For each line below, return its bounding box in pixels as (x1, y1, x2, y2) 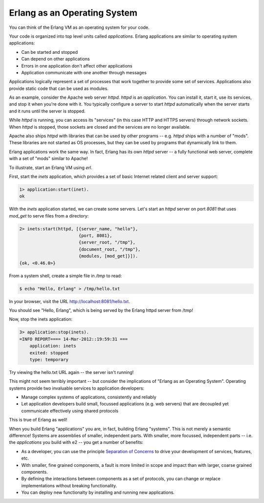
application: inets (29, 343, 77, 349)
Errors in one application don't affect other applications (21, 63, 132, 68)
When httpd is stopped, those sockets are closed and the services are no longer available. (9, 124, 191, 130)
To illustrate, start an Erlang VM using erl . (9, 164, 92, 171)
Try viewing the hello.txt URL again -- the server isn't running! (9, 369, 134, 375)
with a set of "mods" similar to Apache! (9, 155, 88, 161)
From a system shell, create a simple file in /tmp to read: (9, 273, 122, 279)
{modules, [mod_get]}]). (78, 253, 138, 259)
